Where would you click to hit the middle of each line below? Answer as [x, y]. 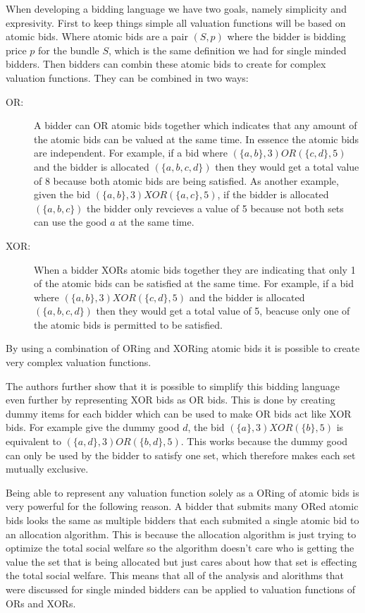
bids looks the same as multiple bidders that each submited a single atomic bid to [182, 520]
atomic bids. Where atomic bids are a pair [97, 36]
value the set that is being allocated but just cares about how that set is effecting [181, 561]
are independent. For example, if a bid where [131, 153]
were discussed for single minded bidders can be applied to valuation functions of [181, 589]
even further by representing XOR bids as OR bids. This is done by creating [171, 400]
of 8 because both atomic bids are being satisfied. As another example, [186, 180]
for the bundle [68, 50]
